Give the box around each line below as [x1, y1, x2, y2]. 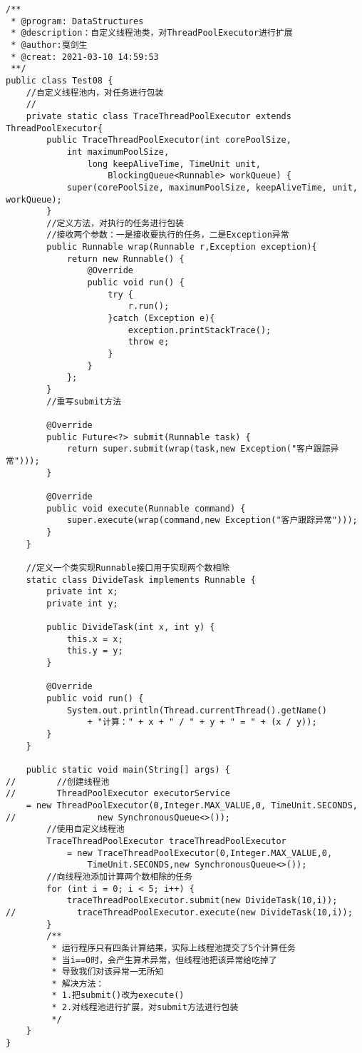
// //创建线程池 [6, 776, 110, 787]
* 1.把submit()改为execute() [51, 990, 185, 1001]
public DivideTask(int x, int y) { [46, 622, 215, 633]
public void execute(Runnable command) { [46, 503, 246, 514]
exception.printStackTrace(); [128, 325, 271, 335]
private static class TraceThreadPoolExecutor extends [26, 111, 291, 121]
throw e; [128, 337, 170, 347]
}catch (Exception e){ [108, 313, 215, 324]
